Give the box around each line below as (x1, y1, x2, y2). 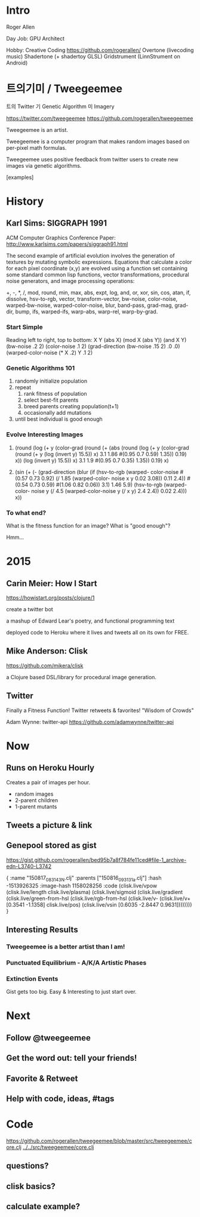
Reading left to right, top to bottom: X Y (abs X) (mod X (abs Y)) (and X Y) (6, 337, 187, 344)
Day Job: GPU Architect (6, 35, 64, 42)
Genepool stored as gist (6, 840, 97, 851)
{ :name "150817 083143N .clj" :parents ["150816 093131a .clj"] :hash (6, 874, 162, 883)
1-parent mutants (14, 803, 57, 810)
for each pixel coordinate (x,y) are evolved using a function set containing (6, 264, 188, 272)
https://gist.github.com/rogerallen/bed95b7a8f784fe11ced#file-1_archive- (6, 856, 187, 863)
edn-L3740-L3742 (6, 862, 52, 870)
